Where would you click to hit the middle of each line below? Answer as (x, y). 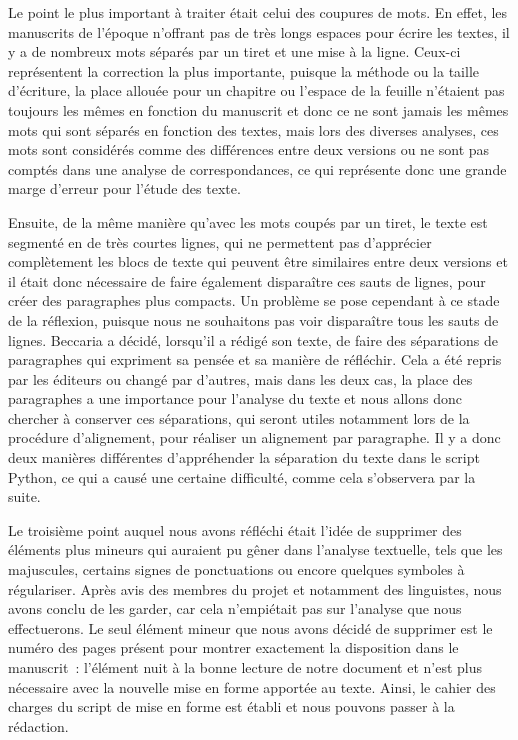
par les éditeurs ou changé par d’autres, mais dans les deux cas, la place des (240, 378)
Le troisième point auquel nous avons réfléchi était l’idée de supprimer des (235, 529)
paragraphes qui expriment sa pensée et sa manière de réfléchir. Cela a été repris (255, 359)
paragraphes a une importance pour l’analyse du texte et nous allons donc (235, 398)
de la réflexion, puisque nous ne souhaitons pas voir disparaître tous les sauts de (253, 319)
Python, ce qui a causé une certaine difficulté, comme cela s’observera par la (242, 476)
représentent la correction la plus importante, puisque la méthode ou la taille (243, 70)
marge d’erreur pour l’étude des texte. (124, 188)
